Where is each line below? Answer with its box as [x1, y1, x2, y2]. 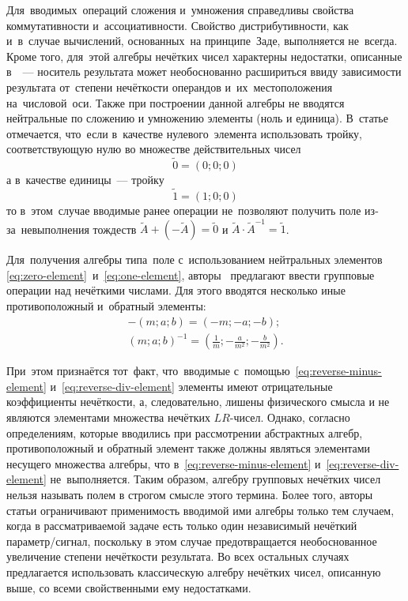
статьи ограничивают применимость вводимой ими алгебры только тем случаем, [6, 501, 395, 518]
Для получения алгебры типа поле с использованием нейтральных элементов [6, 251, 383, 268]
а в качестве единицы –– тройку [6, 171, 164, 188]
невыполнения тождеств [21, 220, 137, 237]
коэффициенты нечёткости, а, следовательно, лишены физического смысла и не [6, 393, 390, 410]
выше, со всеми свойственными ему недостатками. [6, 579, 251, 595]
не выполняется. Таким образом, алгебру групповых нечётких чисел [50, 471, 381, 487]
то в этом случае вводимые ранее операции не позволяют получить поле [6, 201, 361, 218]
